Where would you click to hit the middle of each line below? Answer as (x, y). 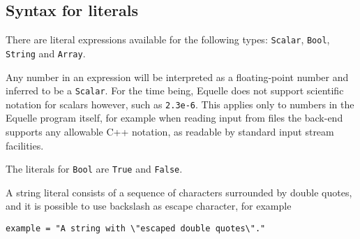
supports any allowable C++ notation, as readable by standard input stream (170, 132)
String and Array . (46, 53)
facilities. (25, 145)
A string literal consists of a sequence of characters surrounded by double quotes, (179, 192)
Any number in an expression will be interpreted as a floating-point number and (177, 77)
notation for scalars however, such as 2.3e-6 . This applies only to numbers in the (180, 104)
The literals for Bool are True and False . (94, 169)
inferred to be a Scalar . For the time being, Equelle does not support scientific (175, 90)
